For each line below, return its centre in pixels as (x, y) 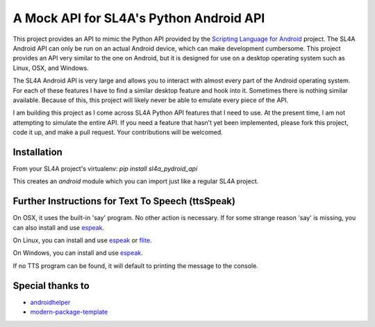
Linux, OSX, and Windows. (51, 68)
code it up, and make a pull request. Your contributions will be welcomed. (118, 133)
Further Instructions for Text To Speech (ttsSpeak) (124, 201)
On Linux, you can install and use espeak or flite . (82, 240)
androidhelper (50, 302)
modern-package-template (69, 312)
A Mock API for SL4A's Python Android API (139, 18)
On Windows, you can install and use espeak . (78, 253)
